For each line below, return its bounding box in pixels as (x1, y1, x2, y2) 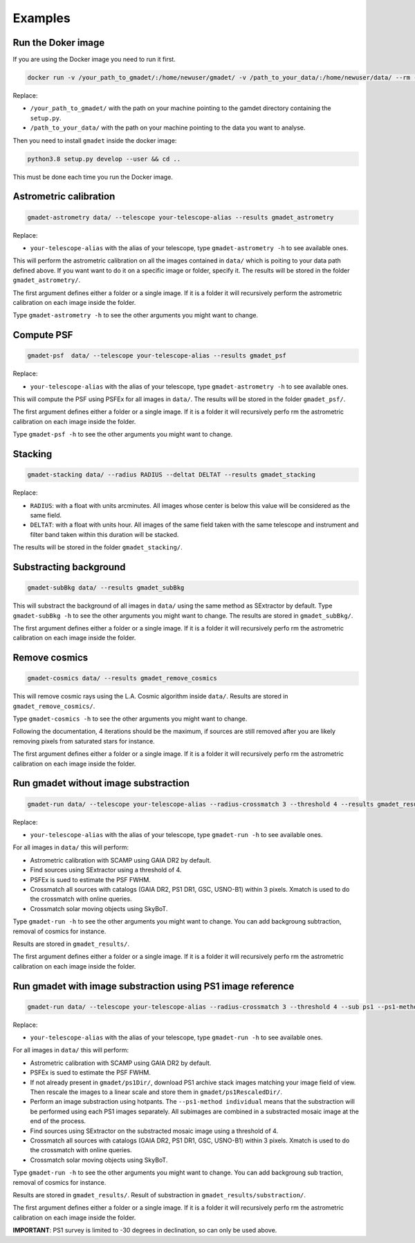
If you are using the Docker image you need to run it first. (12, 55, 176, 64)
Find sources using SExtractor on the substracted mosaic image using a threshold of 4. (30, 1127, 279, 1135)
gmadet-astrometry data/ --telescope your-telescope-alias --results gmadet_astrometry (27, 213, 334, 221)
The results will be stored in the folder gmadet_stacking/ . (12, 543, 183, 552)
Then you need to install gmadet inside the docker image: (12, 136, 177, 145)
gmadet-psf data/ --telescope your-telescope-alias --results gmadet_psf (27, 352, 287, 360)
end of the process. (30, 1117, 86, 1125)
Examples (12, 10, 71, 26)
